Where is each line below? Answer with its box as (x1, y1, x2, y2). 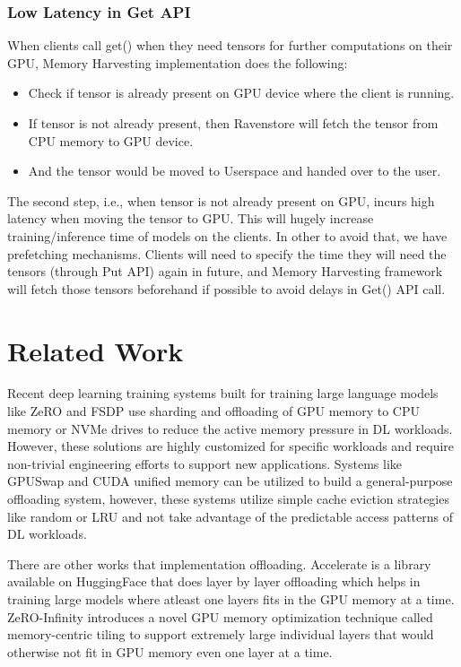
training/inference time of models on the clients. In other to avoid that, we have (7, 226, 448, 245)
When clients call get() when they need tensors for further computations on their (7, 36, 453, 55)
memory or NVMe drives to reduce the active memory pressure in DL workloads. (7, 419, 453, 437)
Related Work (7, 332, 184, 368)
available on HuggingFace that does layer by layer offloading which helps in (7, 572, 421, 591)
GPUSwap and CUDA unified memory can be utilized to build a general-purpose (7, 472, 453, 490)
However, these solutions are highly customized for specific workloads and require (7, 437, 455, 455)
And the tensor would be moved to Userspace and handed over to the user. (28, 161, 441, 180)
